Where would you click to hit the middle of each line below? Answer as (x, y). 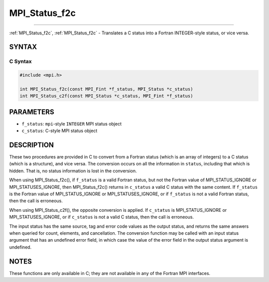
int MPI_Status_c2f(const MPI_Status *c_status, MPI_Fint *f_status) (106, 96)
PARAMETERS (32, 112)
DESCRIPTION (32, 145)
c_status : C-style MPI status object (60, 131)
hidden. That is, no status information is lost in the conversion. (73, 171)
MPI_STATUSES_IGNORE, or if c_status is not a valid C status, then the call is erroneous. (102, 217)
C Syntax (20, 61)
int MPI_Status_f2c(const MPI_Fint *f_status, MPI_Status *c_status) (106, 89)
